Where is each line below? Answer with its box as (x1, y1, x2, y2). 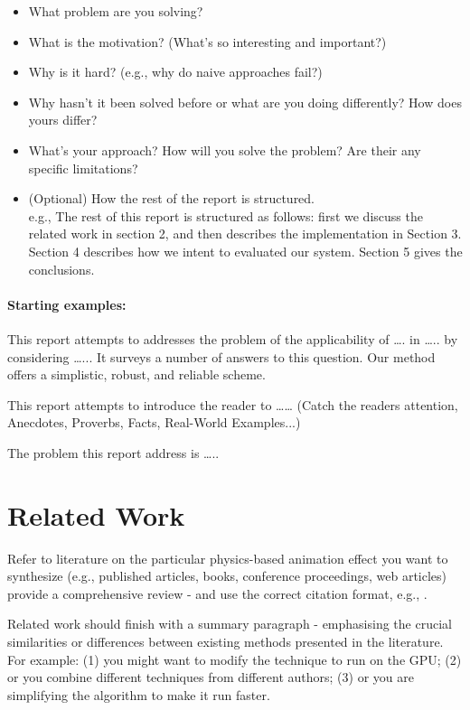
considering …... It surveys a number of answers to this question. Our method (7, 347, 436, 366)
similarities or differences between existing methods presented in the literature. (7, 631, 444, 650)
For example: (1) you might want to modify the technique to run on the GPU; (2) (7, 649, 462, 668)
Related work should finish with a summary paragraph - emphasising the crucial (7, 614, 452, 633)
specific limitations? (28, 158, 138, 177)
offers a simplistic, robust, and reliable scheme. (7, 365, 266, 384)
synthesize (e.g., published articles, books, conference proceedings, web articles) (7, 566, 447, 585)
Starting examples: (7, 294, 127, 313)
